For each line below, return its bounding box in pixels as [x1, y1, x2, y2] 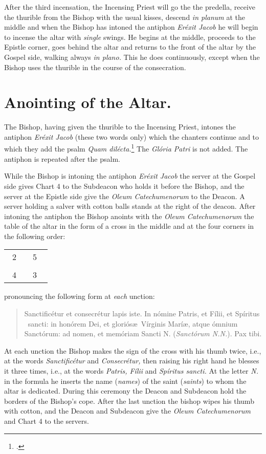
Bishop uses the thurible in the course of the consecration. [4, 61, 186, 72]
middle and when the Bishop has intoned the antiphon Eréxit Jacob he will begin [4, 21, 258, 32]
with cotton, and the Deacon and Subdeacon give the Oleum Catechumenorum [4, 405, 251, 416]
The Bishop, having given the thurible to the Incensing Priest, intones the [4, 121, 236, 132]
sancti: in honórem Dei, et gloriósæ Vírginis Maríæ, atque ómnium [28, 318, 238, 329]
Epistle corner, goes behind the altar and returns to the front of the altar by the [4, 41, 256, 52]
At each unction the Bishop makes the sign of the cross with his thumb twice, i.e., [4, 345, 261, 356]
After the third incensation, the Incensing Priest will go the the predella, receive [4, 2, 256, 12]
